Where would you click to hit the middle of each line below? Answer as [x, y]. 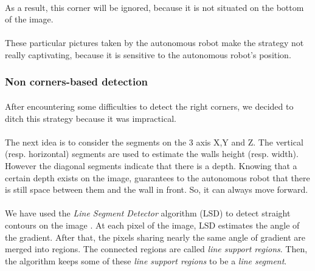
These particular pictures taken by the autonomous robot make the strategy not [154, 43]
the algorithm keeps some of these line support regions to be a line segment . [146, 260]
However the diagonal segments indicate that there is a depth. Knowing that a [151, 165]
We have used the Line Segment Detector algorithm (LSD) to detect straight [148, 213]
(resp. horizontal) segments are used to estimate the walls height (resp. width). [152, 154]
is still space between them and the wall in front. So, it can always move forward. [157, 189]
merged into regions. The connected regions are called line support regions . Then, [156, 249]
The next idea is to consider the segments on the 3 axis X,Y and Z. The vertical [154, 142]
